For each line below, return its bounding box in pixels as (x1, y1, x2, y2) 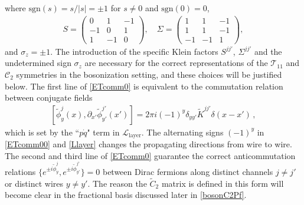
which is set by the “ (5, 125, 80, 138)
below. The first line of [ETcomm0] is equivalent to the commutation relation (5, 80, 283, 92)
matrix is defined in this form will (161, 177, 284, 189)
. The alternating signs (141, 125, 224, 138)
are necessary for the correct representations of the (84, 57, 268, 69)
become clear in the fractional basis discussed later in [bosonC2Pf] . (5, 189, 247, 201)
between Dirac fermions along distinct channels (102, 166, 273, 177)
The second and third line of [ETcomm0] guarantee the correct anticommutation (5, 149, 296, 161)
